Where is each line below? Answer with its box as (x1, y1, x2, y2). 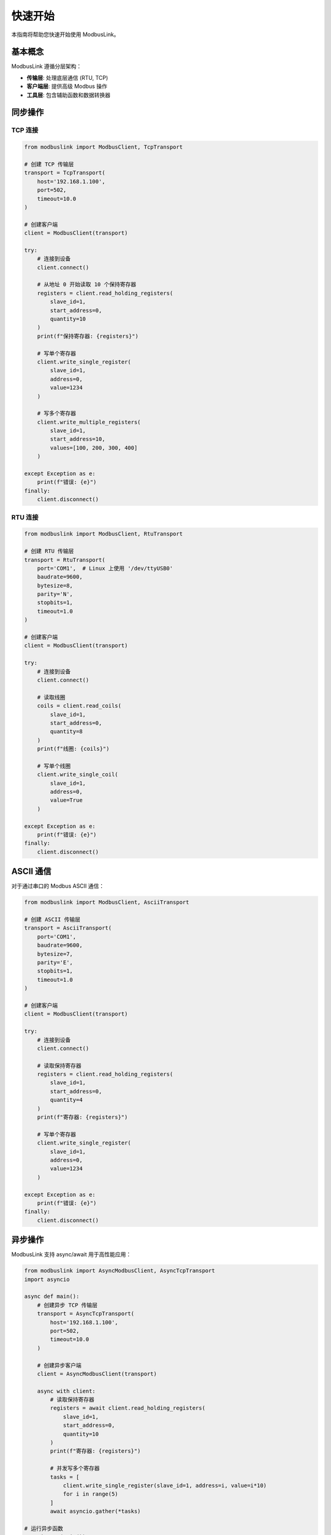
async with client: (37, 1388, 96, 1394)
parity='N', (37, 591, 74, 598)
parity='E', (37, 959, 74, 966)
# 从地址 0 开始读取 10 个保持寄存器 (37, 281, 137, 288)
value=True (50, 797, 83, 804)
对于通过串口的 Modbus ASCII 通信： (11, 882, 105, 890)
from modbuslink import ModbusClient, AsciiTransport (24, 899, 189, 906)
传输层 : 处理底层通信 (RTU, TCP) (26, 74, 108, 81)
